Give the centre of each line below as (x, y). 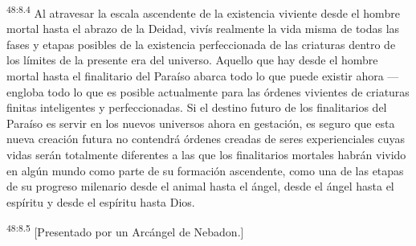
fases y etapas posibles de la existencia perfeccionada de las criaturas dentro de (201, 44)
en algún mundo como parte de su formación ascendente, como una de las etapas (205, 170)
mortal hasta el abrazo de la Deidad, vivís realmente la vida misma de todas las (203, 29)
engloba (25, 91)
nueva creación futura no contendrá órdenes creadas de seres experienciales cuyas (206, 139)
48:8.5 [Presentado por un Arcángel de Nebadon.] (125, 231)
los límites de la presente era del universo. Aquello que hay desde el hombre (192, 60)
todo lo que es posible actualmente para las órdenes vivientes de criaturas (228, 91)
